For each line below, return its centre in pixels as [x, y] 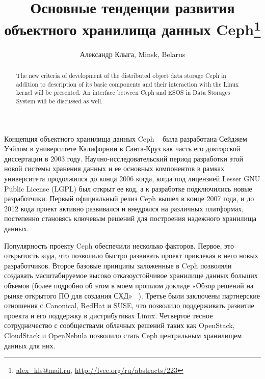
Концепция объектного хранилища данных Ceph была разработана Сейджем [126, 138]
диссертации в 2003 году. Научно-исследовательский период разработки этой [124, 158]
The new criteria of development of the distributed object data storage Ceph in [121, 76]
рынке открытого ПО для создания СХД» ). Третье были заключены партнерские [132, 295]
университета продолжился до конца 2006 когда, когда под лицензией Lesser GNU [132, 179]
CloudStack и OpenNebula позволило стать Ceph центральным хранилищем [123, 335]
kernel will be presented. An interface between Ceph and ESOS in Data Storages [123, 92]
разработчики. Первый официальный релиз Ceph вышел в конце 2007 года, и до [129, 198]
